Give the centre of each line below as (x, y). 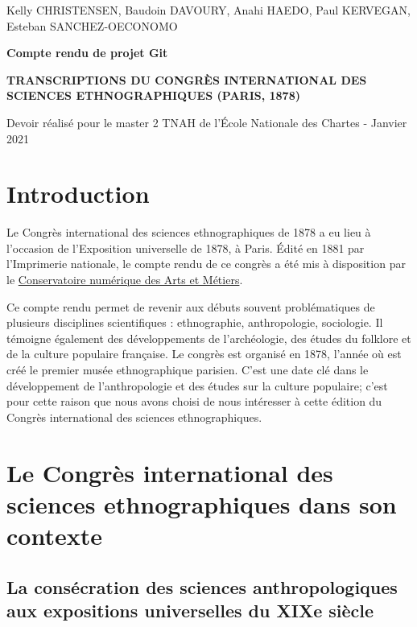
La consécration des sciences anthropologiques (202, 586)
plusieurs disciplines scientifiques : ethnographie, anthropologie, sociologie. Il (195, 322)
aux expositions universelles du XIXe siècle (190, 610)
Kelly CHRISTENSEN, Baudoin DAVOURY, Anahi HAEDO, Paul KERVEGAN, (208, 10)
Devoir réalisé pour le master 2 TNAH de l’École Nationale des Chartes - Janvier (207, 122)
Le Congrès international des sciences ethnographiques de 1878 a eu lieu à (189, 232)
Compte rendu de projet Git (87, 53)
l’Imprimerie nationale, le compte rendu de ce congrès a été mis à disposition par (206, 264)
